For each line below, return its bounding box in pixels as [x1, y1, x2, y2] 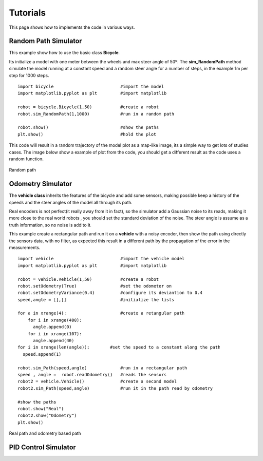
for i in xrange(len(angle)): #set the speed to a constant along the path [18, 345, 221, 350]
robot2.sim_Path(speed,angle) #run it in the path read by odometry [18, 385, 213, 391]
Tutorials [9, 7, 46, 18]
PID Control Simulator [9, 443, 76, 451]
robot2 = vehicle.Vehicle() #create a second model [18, 379, 177, 384]
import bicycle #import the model [18, 84, 164, 90]
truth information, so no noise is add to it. [9, 222, 92, 228]
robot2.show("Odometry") [18, 413, 77, 419]
